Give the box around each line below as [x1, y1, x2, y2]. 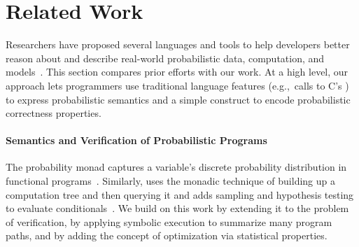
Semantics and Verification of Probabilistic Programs [6, 133, 267, 148]
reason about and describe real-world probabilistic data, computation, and [6, 50, 325, 65]
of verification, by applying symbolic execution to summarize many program [6, 214, 332, 229]
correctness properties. [6, 106, 101, 120]
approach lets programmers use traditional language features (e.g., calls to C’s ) [6, 78, 349, 92]
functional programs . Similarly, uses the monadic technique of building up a [6, 174, 335, 188]
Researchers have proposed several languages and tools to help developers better [6, 37, 350, 52]
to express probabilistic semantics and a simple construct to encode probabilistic [6, 92, 351, 106]
